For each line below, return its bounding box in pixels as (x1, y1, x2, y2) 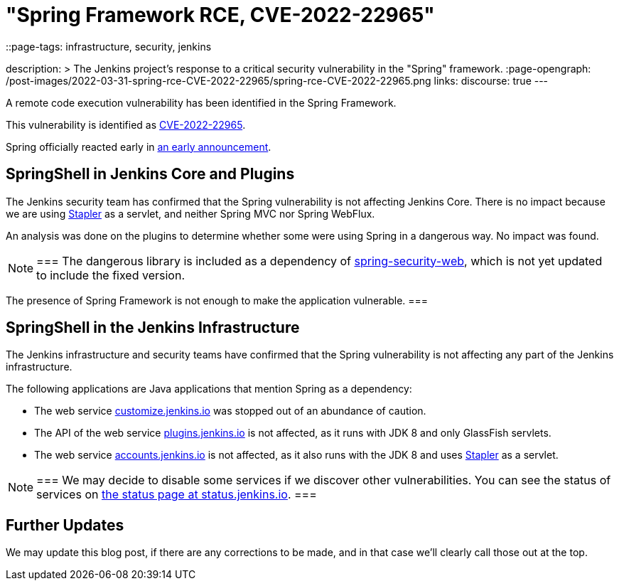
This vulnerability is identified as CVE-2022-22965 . (6, 118, 246, 131)
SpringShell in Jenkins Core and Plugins (6, 165, 295, 183)
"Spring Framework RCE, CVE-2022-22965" (6, 3, 435, 27)
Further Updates (6, 516, 124, 534)
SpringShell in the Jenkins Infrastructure (6, 319, 300, 337)
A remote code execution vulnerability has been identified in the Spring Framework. (6, 96, 397, 109)
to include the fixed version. (36, 267, 185, 282)
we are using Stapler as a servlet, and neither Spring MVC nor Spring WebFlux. (6, 207, 375, 220)
